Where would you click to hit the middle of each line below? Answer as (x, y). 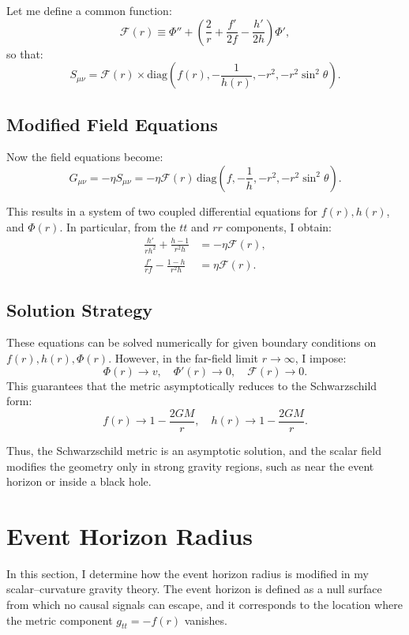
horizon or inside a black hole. (79, 481)
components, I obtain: (279, 226)
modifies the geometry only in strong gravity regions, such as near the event (190, 466)
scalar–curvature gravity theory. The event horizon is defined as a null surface (194, 589)
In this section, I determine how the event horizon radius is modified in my (188, 573)
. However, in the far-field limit (184, 358)
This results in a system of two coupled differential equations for (162, 210)
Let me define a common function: (89, 10)
